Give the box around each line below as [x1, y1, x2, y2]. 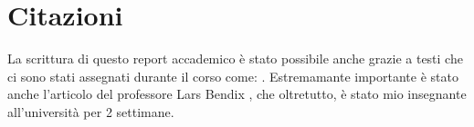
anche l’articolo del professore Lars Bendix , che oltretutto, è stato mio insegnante [7, 84, 467, 103]
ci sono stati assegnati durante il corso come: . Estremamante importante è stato [7, 66, 458, 85]
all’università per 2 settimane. [7, 102, 174, 121]
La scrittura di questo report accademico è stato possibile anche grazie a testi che [7, 49, 463, 68]
